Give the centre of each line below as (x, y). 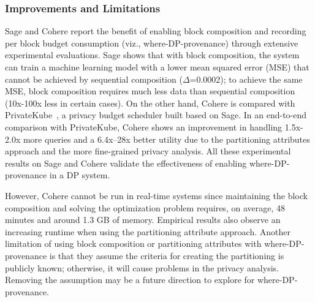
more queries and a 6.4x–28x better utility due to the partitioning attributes (166, 139)
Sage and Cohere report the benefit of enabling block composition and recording (156, 31)
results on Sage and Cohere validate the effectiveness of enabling (126, 163)
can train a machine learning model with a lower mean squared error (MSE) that (157, 67)
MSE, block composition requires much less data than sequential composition (150, 91)
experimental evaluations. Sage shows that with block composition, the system (152, 55)
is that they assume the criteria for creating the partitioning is (167, 255)
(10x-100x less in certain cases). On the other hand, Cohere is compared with (150, 103)
